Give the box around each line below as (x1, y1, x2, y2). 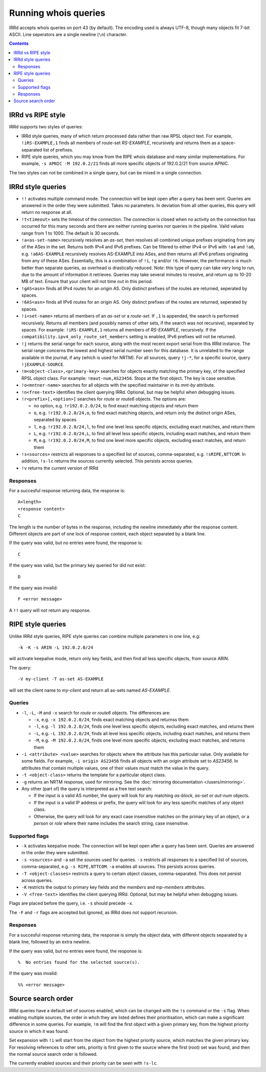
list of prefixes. (43, 147, 73, 153)
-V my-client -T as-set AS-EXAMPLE (18, 676, 104, 682)
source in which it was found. (9, 1028, 69, 1034)
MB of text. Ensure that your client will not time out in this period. (21, 278, 153, 284)
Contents (9, 40, 29, 46)
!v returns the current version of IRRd (21, 465, 99, 471)
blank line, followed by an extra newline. (9, 939, 91, 945)
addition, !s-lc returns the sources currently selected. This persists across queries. (21, 458, 193, 464)
